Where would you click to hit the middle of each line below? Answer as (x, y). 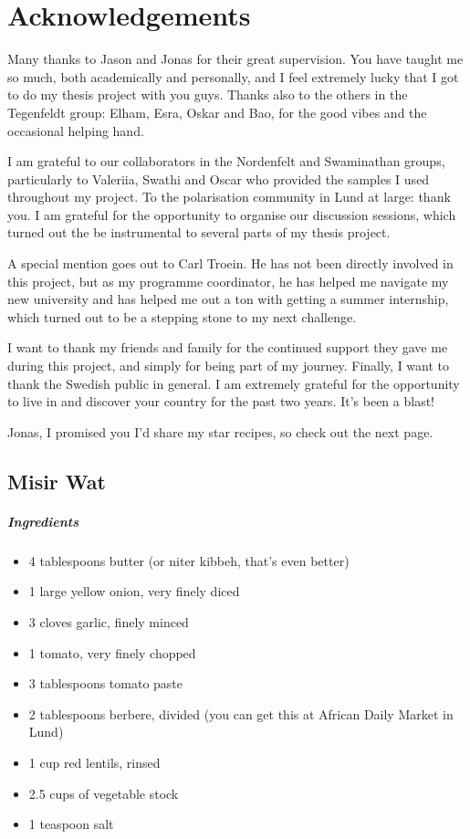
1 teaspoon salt (71, 824)
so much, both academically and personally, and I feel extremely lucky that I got (233, 76)
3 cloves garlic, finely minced (109, 621)
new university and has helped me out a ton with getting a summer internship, (228, 299)
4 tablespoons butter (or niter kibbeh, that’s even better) (189, 560)
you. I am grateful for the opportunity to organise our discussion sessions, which (232, 214)
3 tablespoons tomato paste (106, 683)
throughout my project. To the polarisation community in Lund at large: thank (229, 197)
